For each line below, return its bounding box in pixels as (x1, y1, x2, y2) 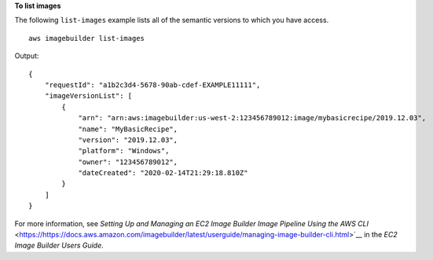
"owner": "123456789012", (78, 157, 178, 167)
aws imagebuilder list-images (28, 34, 145, 42)
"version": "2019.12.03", (78, 135, 178, 145)
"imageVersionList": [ (44, 91, 133, 101)
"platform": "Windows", (78, 146, 170, 156)
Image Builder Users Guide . (14, 240, 104, 251)
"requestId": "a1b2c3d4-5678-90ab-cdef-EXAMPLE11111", (44, 80, 261, 90)
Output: (14, 51, 39, 60)
